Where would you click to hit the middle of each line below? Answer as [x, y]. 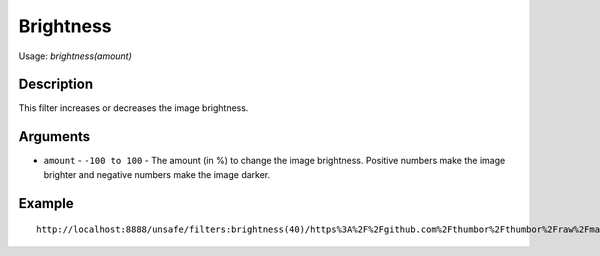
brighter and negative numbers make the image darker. [157, 174]
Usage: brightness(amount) [75, 56]
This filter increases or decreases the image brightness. [133, 108]
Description [56, 84]
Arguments [54, 136]
